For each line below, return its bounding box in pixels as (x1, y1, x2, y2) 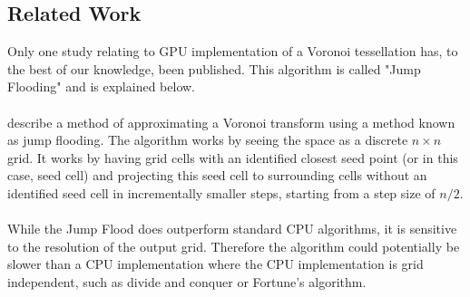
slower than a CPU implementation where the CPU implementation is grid (7, 254, 424, 273)
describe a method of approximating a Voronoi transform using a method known (7, 112, 455, 131)
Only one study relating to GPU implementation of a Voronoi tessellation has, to (7, 42, 458, 61)
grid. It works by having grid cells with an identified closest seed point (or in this (7, 148, 458, 167)
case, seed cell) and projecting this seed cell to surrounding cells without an (7, 166, 427, 185)
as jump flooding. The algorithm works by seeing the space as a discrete (7, 130, 408, 149)
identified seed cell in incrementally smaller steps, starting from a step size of (7, 183, 436, 202)
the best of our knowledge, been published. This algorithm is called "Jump (7, 59, 421, 78)
